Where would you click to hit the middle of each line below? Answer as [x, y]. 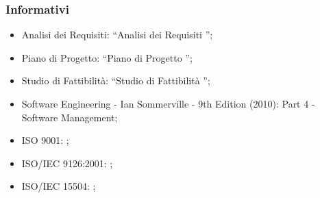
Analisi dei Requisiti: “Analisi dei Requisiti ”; [117, 35]
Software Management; [70, 117]
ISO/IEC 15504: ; [59, 186]
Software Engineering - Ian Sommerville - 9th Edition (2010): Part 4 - [168, 103]
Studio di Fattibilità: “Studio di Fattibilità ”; [116, 81]
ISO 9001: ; [45, 140]
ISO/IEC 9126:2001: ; [67, 163]
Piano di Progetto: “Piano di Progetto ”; [107, 57]
